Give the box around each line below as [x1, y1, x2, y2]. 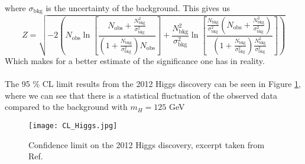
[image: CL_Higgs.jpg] [28, 122, 118, 130]
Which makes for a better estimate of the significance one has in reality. [5, 55, 265, 67]
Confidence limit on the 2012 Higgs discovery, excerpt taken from [28, 138, 265, 150]
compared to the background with [5, 101, 128, 113]
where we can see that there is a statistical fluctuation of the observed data [5, 89, 277, 101]
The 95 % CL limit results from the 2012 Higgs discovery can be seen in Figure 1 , [5, 78, 301, 90]
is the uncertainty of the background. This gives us [46, 2, 230, 14]
